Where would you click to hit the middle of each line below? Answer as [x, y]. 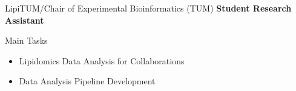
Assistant [25, 20]
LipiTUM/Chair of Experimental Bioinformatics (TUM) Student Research [148, 8]
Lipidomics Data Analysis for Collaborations [102, 60]
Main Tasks [26, 40]
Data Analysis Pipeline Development [87, 81]
